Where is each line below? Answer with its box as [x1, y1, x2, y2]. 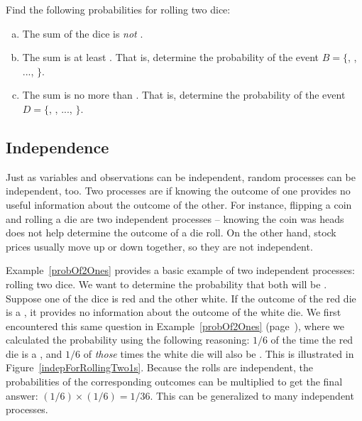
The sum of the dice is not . [22, 26, 143, 40]
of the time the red [270, 332, 353, 347]
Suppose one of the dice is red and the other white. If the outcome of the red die [6, 290, 356, 305]
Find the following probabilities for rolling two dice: [6, 2, 231, 16]
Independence [6, 136, 109, 158]
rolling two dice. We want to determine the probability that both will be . [6, 276, 327, 291]
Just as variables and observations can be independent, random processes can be [6, 169, 356, 184]
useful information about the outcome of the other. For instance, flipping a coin [6, 197, 352, 212]
